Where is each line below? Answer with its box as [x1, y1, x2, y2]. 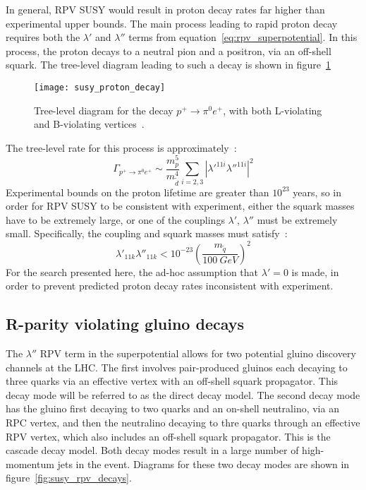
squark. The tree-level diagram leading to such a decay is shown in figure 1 [6, 57, 331, 72]
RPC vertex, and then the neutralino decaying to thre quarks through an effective [6, 414, 360, 429]
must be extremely [257, 212, 338, 227]
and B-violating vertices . [34, 116, 145, 131]
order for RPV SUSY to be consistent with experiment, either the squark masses [6, 198, 355, 213]
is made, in [291, 264, 339, 279]
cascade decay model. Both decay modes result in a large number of [6, 443, 299, 458]
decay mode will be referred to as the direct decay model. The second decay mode [6, 387, 360, 402]
